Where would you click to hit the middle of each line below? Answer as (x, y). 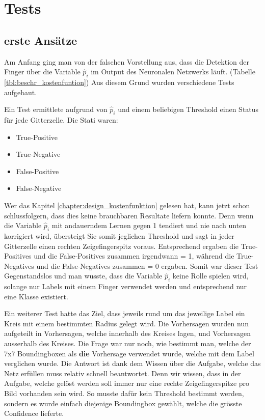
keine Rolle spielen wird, (210, 276)
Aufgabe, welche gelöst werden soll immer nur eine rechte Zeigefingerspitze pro (127, 383)
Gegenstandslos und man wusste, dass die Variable (83, 276)
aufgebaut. (21, 92)
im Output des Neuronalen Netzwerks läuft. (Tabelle (173, 72)
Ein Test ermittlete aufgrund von (56, 109)
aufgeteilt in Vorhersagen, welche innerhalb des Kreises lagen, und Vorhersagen (128, 333)
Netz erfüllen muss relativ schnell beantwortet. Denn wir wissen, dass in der (123, 373)
